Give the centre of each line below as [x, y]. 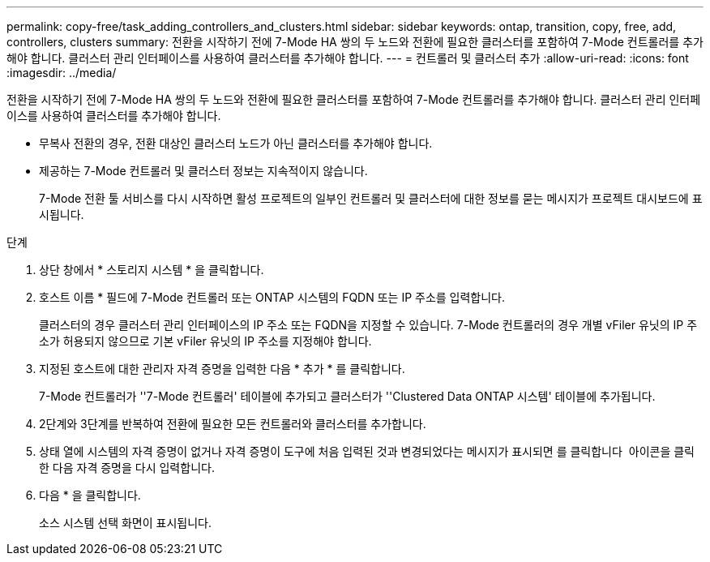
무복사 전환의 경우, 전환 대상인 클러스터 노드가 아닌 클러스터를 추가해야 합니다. [236, 143]
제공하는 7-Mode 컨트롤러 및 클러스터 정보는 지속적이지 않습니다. [203, 171]
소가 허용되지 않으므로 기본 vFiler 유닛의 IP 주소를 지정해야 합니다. [205, 341]
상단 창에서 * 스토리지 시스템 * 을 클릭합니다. [152, 270]
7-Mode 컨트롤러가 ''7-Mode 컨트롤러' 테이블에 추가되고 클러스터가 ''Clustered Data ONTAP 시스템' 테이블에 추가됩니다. [347, 396]
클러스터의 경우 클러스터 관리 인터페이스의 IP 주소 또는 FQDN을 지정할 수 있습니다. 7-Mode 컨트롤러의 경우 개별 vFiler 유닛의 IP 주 [368, 325]
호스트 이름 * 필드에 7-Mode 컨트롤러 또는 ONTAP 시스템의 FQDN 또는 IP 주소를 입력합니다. [272, 297]
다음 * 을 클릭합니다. [90, 495]
